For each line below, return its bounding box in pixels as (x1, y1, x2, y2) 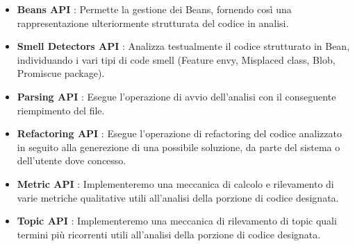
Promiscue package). (17, 66, 105, 80)
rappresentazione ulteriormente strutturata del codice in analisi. (17, 15, 289, 30)
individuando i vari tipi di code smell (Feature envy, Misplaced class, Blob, (17, 52, 336, 67)
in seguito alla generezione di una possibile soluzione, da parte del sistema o (17, 139, 340, 154)
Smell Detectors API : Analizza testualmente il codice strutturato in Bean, (17, 39, 350, 53)
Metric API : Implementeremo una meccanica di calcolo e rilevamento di (17, 176, 334, 191)
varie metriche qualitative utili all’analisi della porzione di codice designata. (17, 190, 339, 204)
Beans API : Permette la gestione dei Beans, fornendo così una (17, 2, 292, 16)
